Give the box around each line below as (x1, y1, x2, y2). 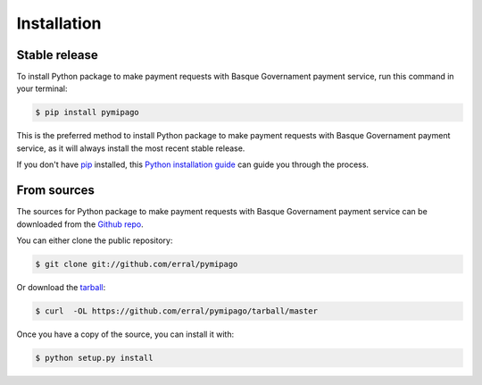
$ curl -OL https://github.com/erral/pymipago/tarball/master (35, 305, 319, 316)
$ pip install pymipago (35, 107, 140, 118)
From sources (16, 183, 96, 198)
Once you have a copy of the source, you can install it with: (16, 329, 235, 339)
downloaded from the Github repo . (16, 219, 144, 230)
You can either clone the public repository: (16, 235, 173, 246)
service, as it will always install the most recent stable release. (16, 143, 245, 154)
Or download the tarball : (16, 281, 106, 292)
